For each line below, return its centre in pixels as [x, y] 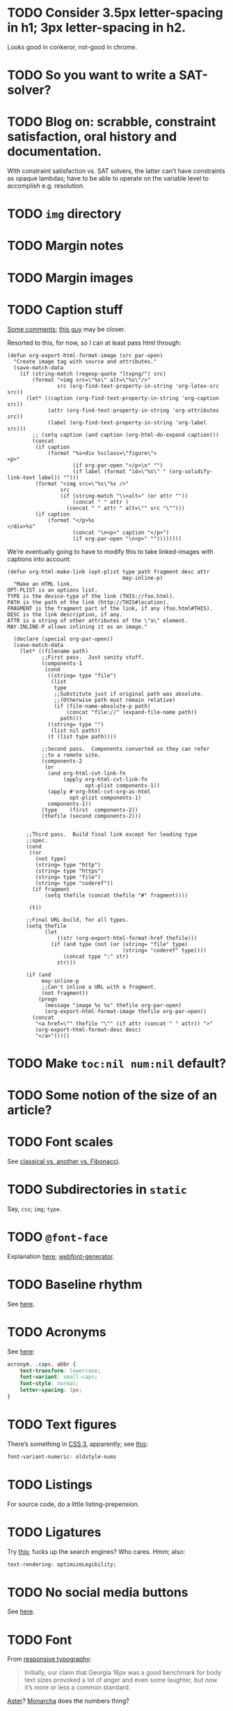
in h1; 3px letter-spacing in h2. [97, 28]
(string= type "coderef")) [74, 883]
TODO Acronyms [57, 1332]
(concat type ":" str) [96, 956]
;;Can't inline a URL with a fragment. [99, 987]
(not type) [51, 859]
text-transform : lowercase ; [60, 1370]
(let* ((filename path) [54, 651]
